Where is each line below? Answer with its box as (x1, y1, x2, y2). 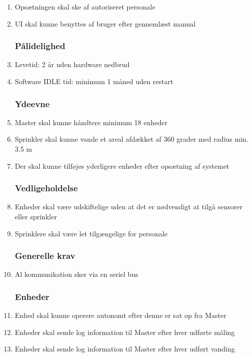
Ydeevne (15, 97, 50, 110)
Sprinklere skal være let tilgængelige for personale (15, 228, 168, 238)
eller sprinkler (15, 211, 57, 221)
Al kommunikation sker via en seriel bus (15, 269, 138, 279)
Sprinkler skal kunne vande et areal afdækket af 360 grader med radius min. (15, 134, 248, 144)
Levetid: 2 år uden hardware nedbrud (15, 59, 130, 70)
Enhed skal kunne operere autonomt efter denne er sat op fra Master (15, 310, 226, 320)
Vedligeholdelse (15, 182, 78, 194)
